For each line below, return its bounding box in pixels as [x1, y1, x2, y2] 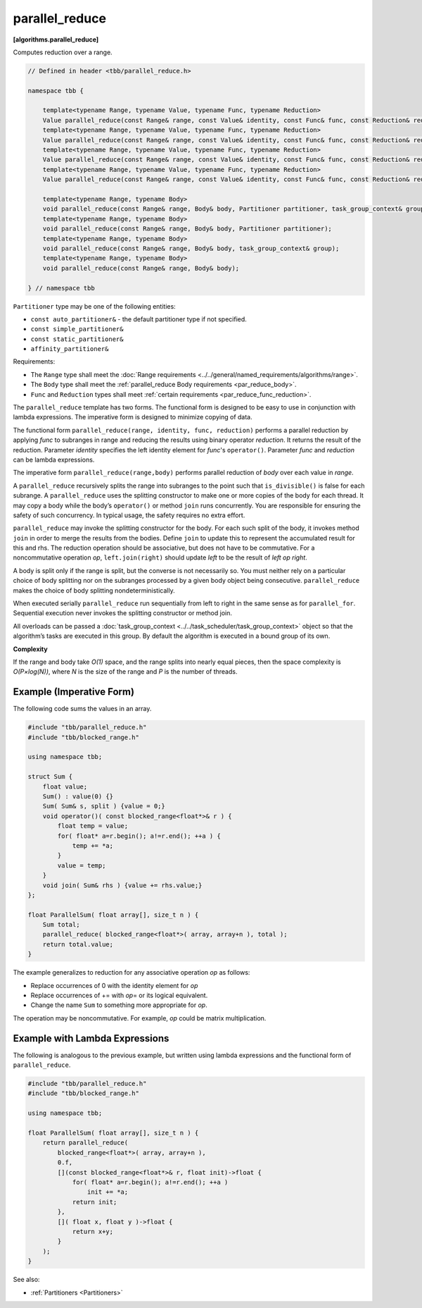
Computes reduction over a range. [13, 48, 113, 56]
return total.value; [42, 940, 114, 948]
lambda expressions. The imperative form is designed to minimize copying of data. [13, 413, 252, 421]
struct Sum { [27, 772, 73, 781]
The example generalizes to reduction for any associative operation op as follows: [13, 968, 250, 977]
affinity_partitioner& [30, 345, 109, 353]
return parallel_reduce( [42, 1139, 129, 1147]
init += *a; [87, 1188, 129, 1196]
